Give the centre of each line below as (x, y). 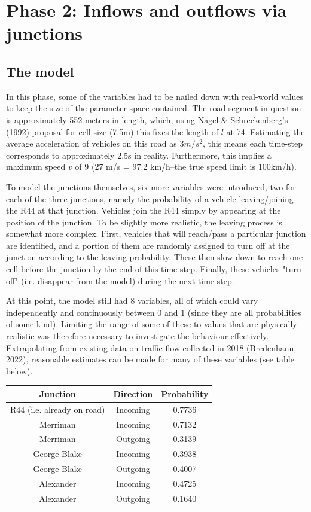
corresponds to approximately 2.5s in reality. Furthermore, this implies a (139, 155)
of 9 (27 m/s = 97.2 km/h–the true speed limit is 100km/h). (186, 167)
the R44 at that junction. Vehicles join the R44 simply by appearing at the (144, 210)
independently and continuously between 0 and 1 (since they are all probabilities (154, 312)
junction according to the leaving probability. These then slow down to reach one (155, 257)
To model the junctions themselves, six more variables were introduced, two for (151, 186)
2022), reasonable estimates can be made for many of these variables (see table (150, 359)
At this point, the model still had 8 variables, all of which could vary (132, 301)
